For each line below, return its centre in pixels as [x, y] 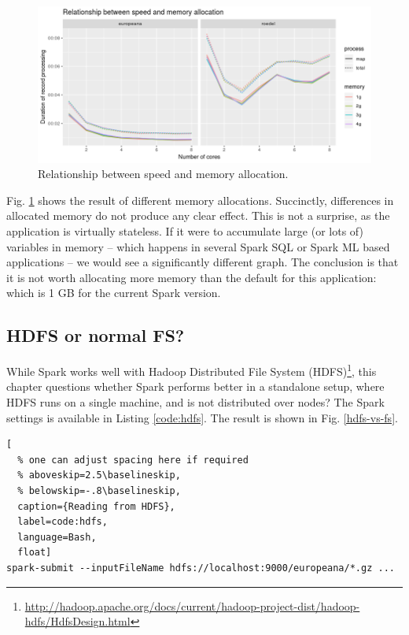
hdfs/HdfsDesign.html [77, 621]
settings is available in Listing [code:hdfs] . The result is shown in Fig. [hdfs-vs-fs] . [202, 417]
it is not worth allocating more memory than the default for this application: [192, 277]
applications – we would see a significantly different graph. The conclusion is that [203, 262]
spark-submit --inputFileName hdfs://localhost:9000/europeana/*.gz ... [201, 568]
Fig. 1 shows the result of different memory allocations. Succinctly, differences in [200, 200]
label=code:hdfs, [63, 522]
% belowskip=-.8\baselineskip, [99, 490]
